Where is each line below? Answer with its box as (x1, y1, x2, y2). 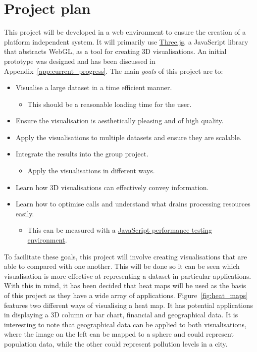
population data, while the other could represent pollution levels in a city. (4, 338, 228, 349)
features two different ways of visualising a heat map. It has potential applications (4, 300, 253, 310)
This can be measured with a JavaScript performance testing (27, 225, 212, 235)
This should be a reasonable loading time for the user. (27, 99, 192, 109)
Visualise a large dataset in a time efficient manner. (15, 82, 172, 93)
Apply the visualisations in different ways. (27, 165, 155, 176)
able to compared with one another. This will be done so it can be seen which (4, 261, 240, 271)
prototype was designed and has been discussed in (4, 55, 155, 66)
